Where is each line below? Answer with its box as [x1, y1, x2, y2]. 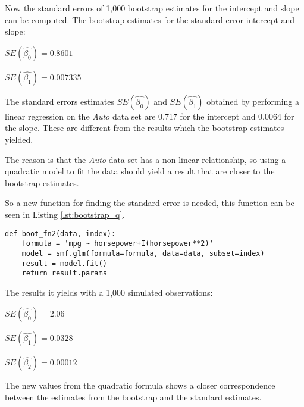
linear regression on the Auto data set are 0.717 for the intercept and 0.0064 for [5, 109, 294, 122]
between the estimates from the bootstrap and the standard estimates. [5, 391, 262, 403]
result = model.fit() [21, 259, 107, 268]
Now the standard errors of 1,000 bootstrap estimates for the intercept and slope [5, 2, 299, 14]
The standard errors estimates [5, 95, 115, 107]
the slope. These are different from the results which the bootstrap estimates [5, 121, 284, 134]
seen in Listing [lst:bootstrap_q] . [5, 208, 125, 220]
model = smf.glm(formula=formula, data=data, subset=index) [21, 249, 265, 258]
